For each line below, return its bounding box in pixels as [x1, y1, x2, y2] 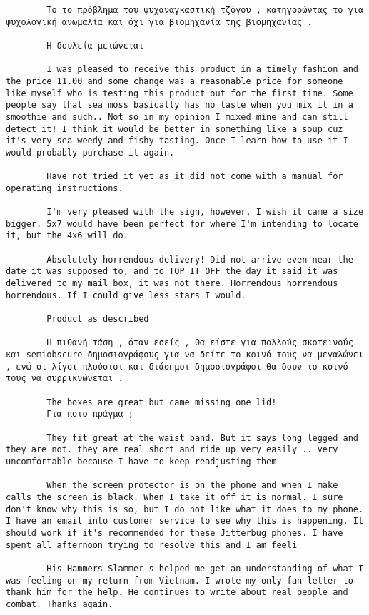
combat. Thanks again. [6, 599, 113, 609]
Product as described [46, 314, 149, 325]
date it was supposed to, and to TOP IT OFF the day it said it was [6, 266, 338, 277]
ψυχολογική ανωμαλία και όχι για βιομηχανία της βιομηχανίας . [6, 16, 313, 27]
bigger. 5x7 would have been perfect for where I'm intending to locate [6, 218, 358, 229]
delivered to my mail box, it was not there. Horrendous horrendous [6, 278, 338, 289]
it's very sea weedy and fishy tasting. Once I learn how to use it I [6, 136, 348, 146]
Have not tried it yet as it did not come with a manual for [46, 171, 343, 182]
